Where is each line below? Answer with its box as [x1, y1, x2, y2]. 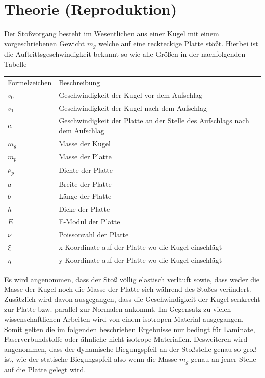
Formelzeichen [8, 77, 52, 88]
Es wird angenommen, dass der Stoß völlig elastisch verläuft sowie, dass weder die [4, 273, 260, 284]
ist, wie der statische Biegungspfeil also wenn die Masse [4, 354, 177, 364]
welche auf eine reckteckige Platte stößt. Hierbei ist [98, 38, 258, 48]
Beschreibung [59, 77, 100, 88]
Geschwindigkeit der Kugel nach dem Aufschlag [59, 102, 207, 113]
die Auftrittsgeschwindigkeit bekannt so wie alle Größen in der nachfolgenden [4, 48, 246, 59]
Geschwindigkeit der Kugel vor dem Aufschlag [59, 89, 203, 100]
